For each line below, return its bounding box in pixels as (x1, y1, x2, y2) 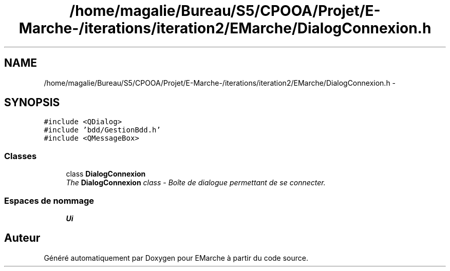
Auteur (4, 231, 41, 245)
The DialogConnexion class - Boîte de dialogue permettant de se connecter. (66, 178, 326, 187)
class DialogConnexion (66, 169, 146, 179)
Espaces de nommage (4, 195, 95, 206)
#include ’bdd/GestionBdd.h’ (44, 126, 161, 134)
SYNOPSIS (4, 96, 60, 109)
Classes (4, 150, 37, 161)
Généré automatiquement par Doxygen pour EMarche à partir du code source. (44, 253, 308, 262)
